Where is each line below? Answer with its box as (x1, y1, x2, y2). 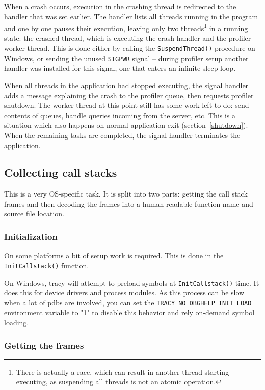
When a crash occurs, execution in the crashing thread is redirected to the (4, 1, 236, 11)
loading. (4, 317, 29, 328)
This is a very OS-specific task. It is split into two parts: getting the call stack (4, 188, 248, 199)
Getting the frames (4, 339, 84, 351)
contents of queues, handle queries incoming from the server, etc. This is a (4, 109, 236, 120)
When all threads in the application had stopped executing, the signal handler (4, 79, 249, 90)
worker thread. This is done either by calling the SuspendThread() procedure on (4, 43, 255, 53)
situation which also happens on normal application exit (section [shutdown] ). (4, 120, 248, 130)
